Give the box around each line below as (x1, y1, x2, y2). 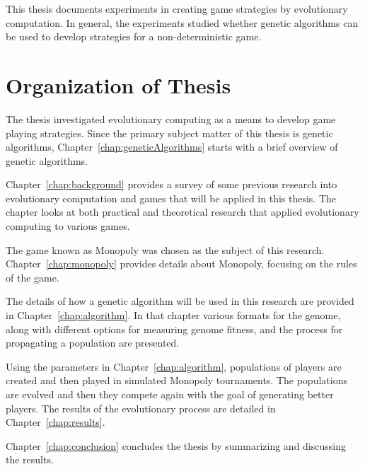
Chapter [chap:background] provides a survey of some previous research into (6, 177, 337, 192)
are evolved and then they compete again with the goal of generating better (6, 387, 334, 401)
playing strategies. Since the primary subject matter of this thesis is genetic (6, 125, 333, 140)
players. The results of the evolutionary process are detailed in (6, 400, 276, 415)
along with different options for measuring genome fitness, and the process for (6, 321, 343, 336)
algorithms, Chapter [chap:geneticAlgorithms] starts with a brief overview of (6, 139, 338, 154)
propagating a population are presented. (6, 335, 180, 350)
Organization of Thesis (6, 70, 231, 99)
